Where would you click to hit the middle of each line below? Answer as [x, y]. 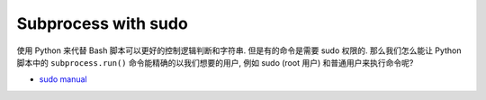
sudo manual [63, 79]
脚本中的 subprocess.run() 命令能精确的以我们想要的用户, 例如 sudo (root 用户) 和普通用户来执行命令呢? [215, 62]
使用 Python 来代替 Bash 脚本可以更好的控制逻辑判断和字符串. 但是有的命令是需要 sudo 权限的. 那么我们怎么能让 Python [239, 50]
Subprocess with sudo [102, 23]
